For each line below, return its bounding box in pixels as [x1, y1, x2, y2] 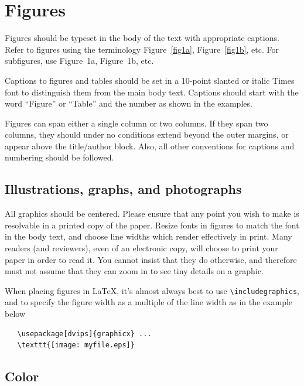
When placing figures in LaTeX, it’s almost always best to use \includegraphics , [5, 284, 299, 296]
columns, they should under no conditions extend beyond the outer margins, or [5, 128, 289, 141]
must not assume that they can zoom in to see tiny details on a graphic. [5, 265, 264, 277]
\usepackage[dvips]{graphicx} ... [17, 329, 152, 338]
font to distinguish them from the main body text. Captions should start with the [5, 86, 299, 98]
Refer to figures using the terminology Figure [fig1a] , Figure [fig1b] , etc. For [5, 43, 279, 55]
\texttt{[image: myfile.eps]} [17, 341, 135, 350]
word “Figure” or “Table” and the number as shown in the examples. [5, 97, 252, 110]
